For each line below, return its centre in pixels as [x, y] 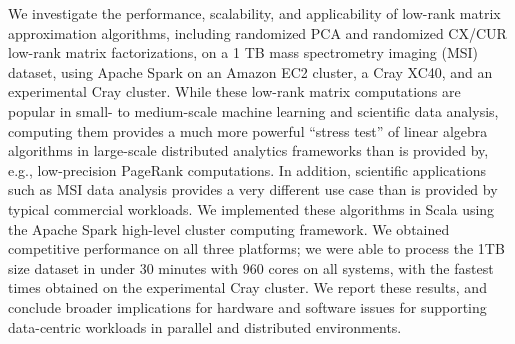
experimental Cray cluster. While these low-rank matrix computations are [234, 91]
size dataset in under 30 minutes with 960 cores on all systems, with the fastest [251, 267]
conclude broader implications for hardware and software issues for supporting [247, 306]
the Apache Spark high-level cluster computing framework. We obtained [229, 228]
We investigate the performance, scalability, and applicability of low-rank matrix [254, 13]
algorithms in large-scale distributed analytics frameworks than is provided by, [248, 150]
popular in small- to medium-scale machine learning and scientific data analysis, [253, 110]
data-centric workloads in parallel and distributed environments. [205, 326]
